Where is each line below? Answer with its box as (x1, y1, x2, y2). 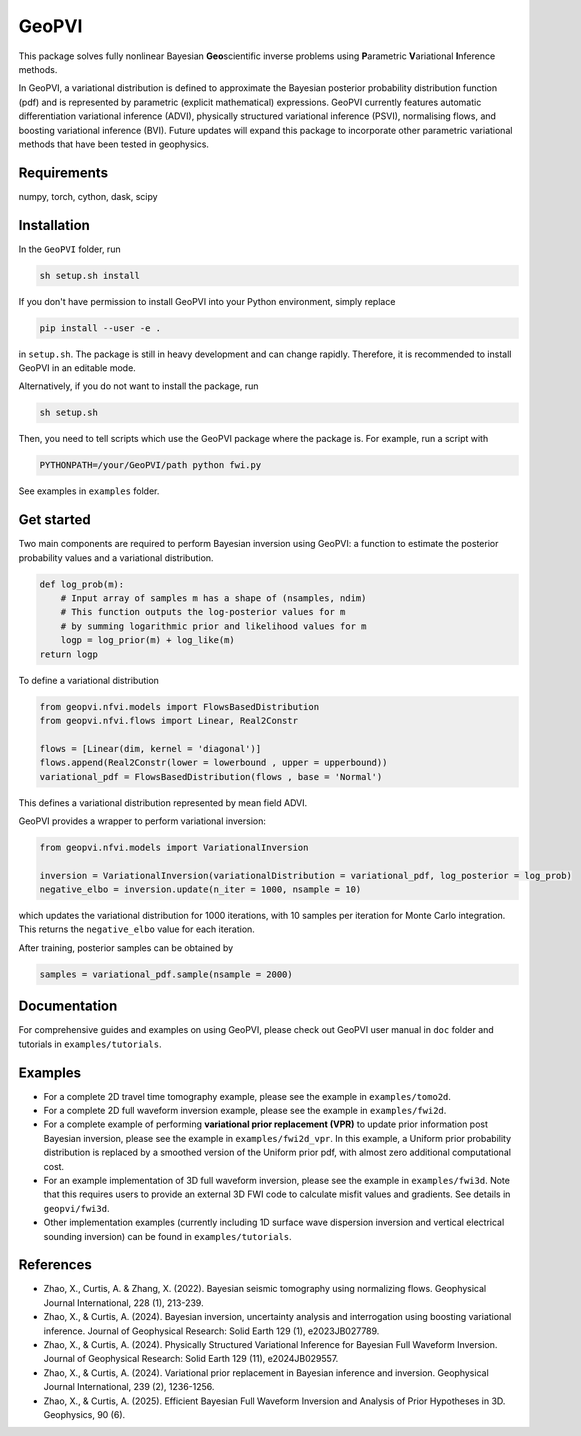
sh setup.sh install (39, 270, 140, 281)
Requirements (18, 164, 109, 181)
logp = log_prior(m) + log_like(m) (60, 635, 235, 646)
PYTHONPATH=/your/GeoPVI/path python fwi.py (39, 460, 262, 471)
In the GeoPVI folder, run (18, 243, 121, 255)
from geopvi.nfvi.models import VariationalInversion (39, 841, 309, 853)
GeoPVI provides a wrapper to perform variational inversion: (18, 815, 267, 827)
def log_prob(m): (39, 578, 125, 590)
